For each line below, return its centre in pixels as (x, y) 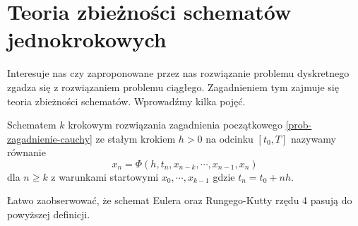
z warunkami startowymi (105, 176)
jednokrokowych (87, 39)
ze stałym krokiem (136, 138)
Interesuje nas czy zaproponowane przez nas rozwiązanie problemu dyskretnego (178, 73)
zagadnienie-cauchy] (50, 138)
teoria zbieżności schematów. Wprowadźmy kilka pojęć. (126, 101)
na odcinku (229, 138)
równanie (26, 152)
